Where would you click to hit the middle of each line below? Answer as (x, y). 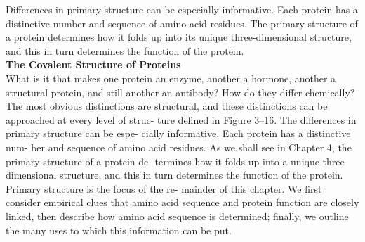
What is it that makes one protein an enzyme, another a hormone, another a (171, 78)
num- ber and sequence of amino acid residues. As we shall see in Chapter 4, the (179, 147)
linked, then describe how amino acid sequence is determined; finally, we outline (177, 216)
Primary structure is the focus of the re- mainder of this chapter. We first (164, 188)
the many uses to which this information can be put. (119, 230)
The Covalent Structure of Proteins (93, 64)
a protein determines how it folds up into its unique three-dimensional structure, (179, 37)
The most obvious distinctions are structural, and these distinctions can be (167, 106)
